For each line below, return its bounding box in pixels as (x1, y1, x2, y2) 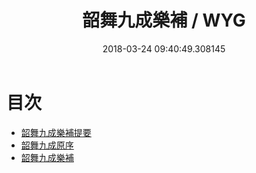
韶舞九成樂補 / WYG (82, 9, 246, 32)
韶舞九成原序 (20, 139, 74, 151)
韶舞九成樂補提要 (20, 126, 92, 138)
